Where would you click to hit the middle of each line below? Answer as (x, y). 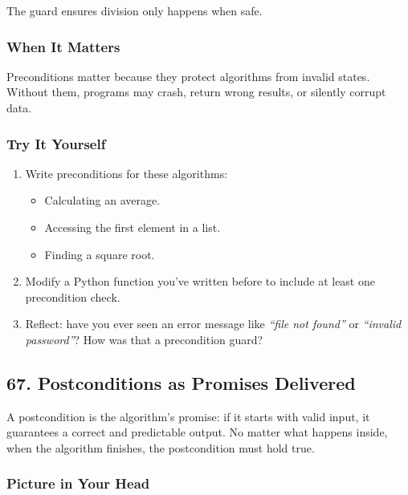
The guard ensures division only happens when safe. (135, 10)
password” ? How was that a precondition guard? (144, 339)
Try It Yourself (56, 143)
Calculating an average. (102, 200)
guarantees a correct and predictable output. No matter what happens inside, (197, 432)
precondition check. (73, 296)
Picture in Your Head (78, 483)
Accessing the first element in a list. (133, 227)
